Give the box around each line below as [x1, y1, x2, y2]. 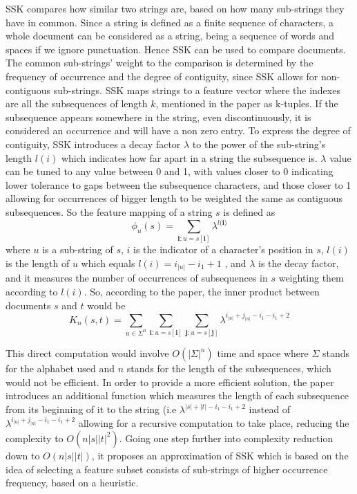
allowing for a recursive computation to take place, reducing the [78, 416, 349, 430]
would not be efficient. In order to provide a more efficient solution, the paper [6, 374, 334, 389]
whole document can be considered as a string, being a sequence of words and [6, 28, 335, 43]
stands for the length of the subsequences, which [126, 361, 331, 376]
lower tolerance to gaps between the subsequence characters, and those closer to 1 [6, 177, 351, 192]
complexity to [6, 430, 64, 445]
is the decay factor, [258, 255, 339, 270]
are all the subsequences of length [6, 96, 148, 111]
